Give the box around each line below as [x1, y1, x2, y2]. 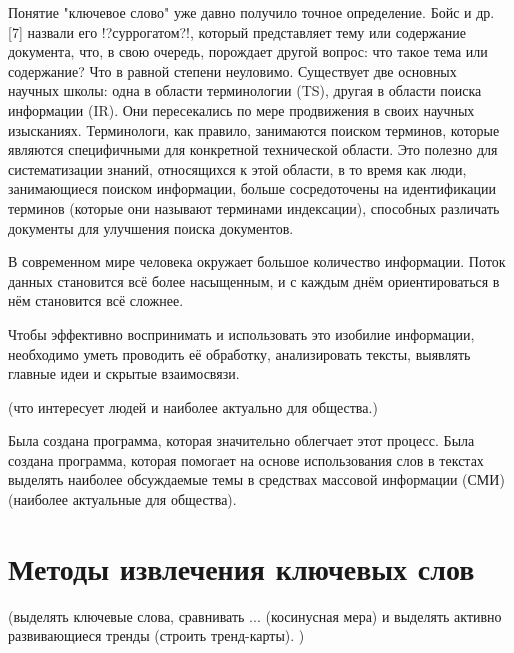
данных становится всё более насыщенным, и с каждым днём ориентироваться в [8, 270, 500, 291]
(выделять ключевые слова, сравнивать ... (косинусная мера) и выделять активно [8, 605, 502, 626]
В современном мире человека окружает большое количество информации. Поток [8, 251, 506, 272]
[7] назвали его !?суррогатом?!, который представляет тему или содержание [8, 21, 466, 42]
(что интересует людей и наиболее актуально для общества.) [8, 396, 378, 417]
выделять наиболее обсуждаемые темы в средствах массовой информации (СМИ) [8, 469, 505, 490]
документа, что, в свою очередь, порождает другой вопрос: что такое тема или [8, 41, 488, 62]
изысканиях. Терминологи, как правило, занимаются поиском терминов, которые [8, 119, 500, 140]
